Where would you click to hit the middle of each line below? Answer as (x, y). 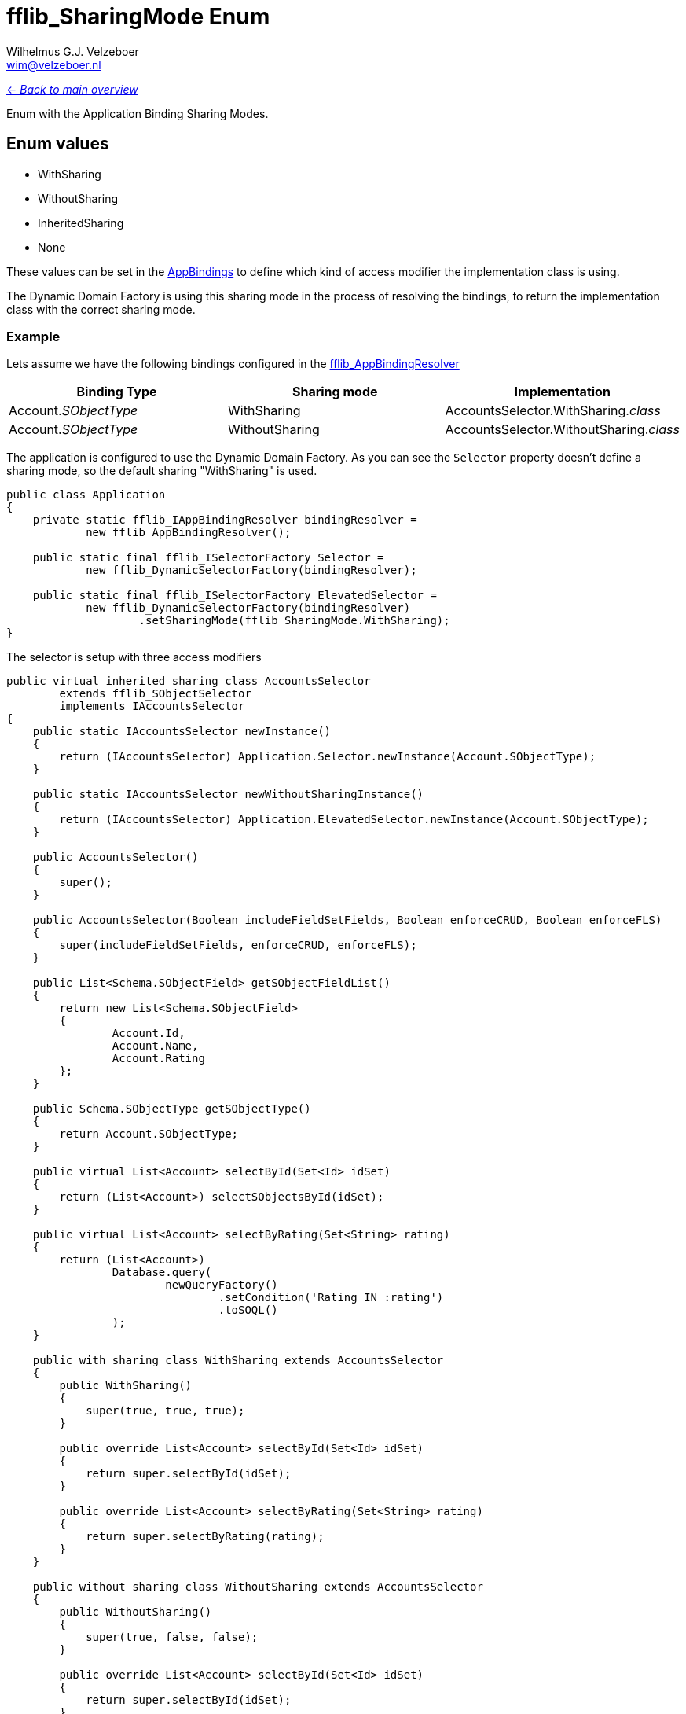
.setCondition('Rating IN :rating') (331, 1298)
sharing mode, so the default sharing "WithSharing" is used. (162, 471)
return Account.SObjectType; (149, 1134)
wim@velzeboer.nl (54, 64)
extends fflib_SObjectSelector (155, 694)
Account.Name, (155, 1046)
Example (33, 336)
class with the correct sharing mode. (101, 309)
